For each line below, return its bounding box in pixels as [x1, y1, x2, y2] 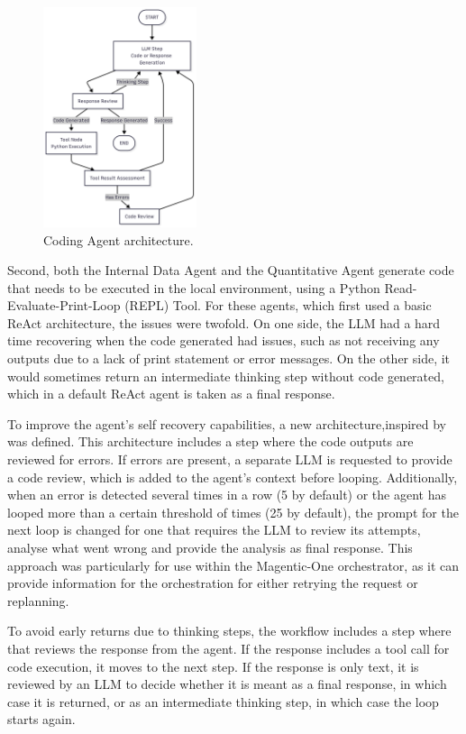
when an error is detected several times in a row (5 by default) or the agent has [7, 485, 446, 504]
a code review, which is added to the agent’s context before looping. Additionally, [7, 467, 458, 486]
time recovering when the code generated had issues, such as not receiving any [7, 331, 440, 350]
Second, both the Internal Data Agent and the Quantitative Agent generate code [7, 261, 454, 280]
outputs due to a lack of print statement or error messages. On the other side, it [7, 349, 451, 368]
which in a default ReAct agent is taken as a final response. [7, 384, 335, 403]
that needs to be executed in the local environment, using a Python [7, 278, 380, 297]
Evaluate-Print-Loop [7, 296, 121, 315]
